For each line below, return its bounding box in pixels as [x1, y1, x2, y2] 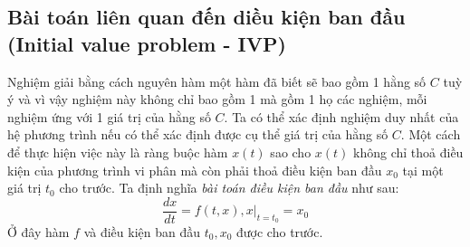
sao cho [270, 142, 312, 161]
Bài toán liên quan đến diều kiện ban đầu [7, 3, 406, 31]
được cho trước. [236, 222, 323, 241]
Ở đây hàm [7, 222, 70, 241]
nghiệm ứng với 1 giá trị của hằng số [7, 107, 211, 126]
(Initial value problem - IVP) [7, 29, 286, 57]
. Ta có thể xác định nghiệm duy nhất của [224, 107, 459, 126]
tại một [402, 160, 444, 179]
